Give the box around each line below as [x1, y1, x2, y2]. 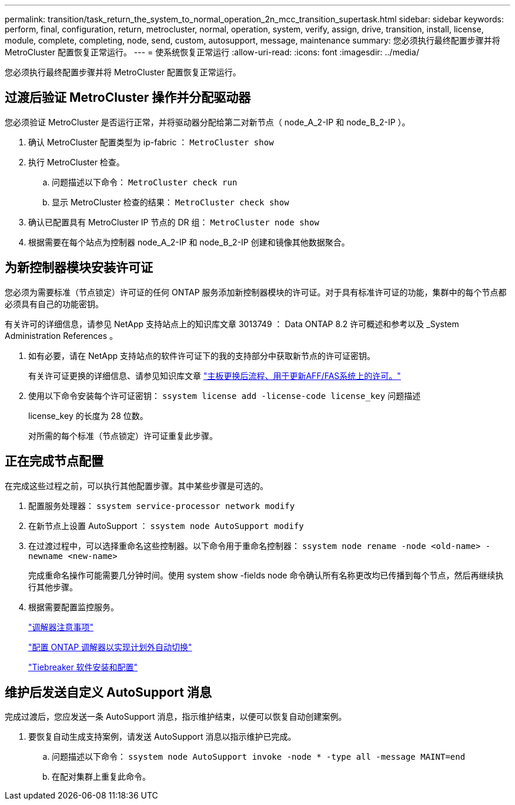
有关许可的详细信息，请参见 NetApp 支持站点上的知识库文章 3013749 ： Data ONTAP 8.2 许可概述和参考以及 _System [5, 318, 459, 329]
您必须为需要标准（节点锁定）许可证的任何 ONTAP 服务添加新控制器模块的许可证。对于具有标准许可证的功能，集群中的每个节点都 [5, 287, 507, 297]
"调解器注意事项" [28, 621, 94, 632]
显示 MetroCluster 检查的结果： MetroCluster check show [52, 197, 289, 207]
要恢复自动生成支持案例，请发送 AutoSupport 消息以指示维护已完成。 [28, 731, 296, 742]
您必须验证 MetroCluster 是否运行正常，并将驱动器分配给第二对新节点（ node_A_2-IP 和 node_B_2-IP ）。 [5, 117, 410, 127]
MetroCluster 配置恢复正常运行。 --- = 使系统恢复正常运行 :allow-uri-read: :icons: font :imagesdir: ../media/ [5, 47, 419, 57]
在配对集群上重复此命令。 [52, 771, 151, 782]
